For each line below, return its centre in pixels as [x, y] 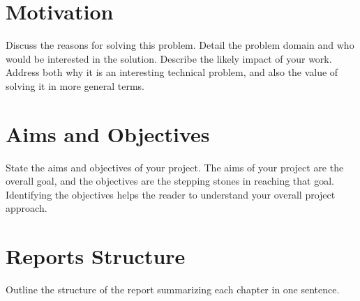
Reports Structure [96, 256]
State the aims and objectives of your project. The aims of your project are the [175, 167]
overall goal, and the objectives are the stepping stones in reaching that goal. [170, 181]
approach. [27, 208]
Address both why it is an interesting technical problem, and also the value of [172, 72]
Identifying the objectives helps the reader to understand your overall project [171, 194]
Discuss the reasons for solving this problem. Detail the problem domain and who [180, 45]
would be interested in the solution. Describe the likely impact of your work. [169, 58]
